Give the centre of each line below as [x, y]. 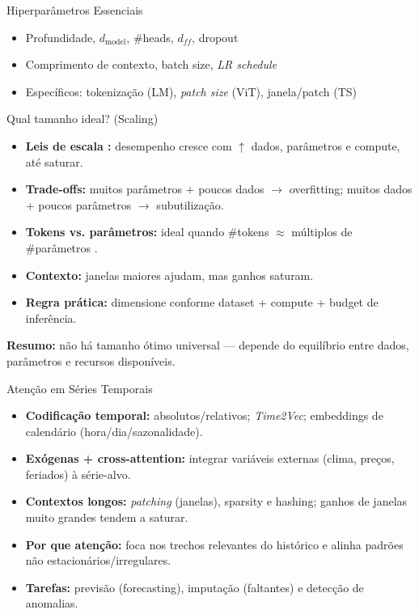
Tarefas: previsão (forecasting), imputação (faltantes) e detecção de [195, 587]
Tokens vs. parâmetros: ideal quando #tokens [147, 232]
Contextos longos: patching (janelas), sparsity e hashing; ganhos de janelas [216, 501]
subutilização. [190, 204]
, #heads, [150, 37]
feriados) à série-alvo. [78, 474]
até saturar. [54, 161]
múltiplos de [322, 232]
